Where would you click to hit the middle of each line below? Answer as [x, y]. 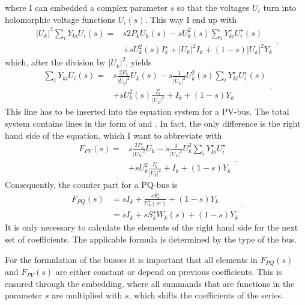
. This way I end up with [191, 19]
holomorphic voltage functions [60, 19]
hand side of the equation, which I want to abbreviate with [113, 135]
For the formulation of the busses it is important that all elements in [131, 259]
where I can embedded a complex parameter [86, 7]
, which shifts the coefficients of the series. [206, 295]
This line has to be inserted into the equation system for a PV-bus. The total [147, 111]
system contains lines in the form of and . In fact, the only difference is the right [153, 123]
